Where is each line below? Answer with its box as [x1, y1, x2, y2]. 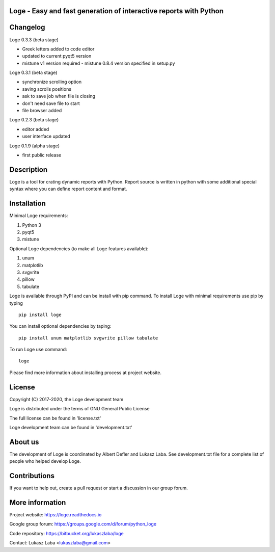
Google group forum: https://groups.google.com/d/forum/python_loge [9, 521, 157, 527]
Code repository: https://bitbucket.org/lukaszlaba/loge [9, 530, 124, 536]
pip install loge [18, 311, 62, 318]
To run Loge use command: [9, 347, 67, 353]
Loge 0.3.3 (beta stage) [9, 36, 59, 43]
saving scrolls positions [22, 86, 71, 92]
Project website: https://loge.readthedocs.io [9, 512, 102, 518]
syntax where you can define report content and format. [9, 186, 127, 192]
